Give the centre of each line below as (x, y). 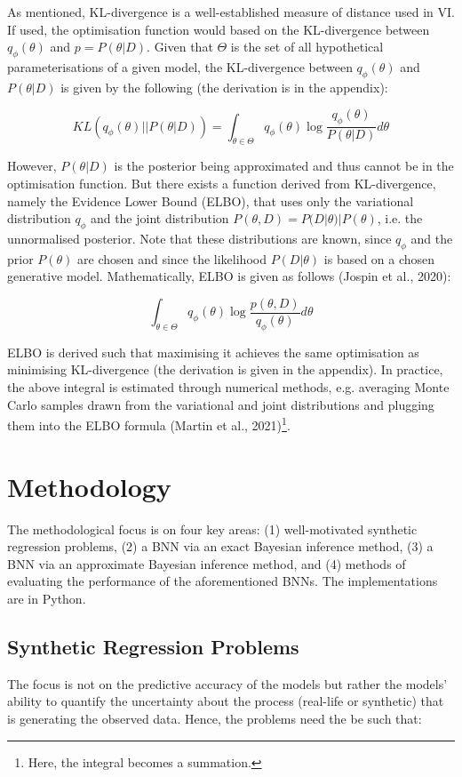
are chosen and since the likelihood (172, 258)
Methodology (89, 486)
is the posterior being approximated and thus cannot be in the (284, 166)
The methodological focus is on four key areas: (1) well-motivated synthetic (212, 529)
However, (32, 166)
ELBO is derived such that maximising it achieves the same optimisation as (213, 352)
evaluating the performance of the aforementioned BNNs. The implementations (223, 581)
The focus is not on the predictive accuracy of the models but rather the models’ (227, 683)
